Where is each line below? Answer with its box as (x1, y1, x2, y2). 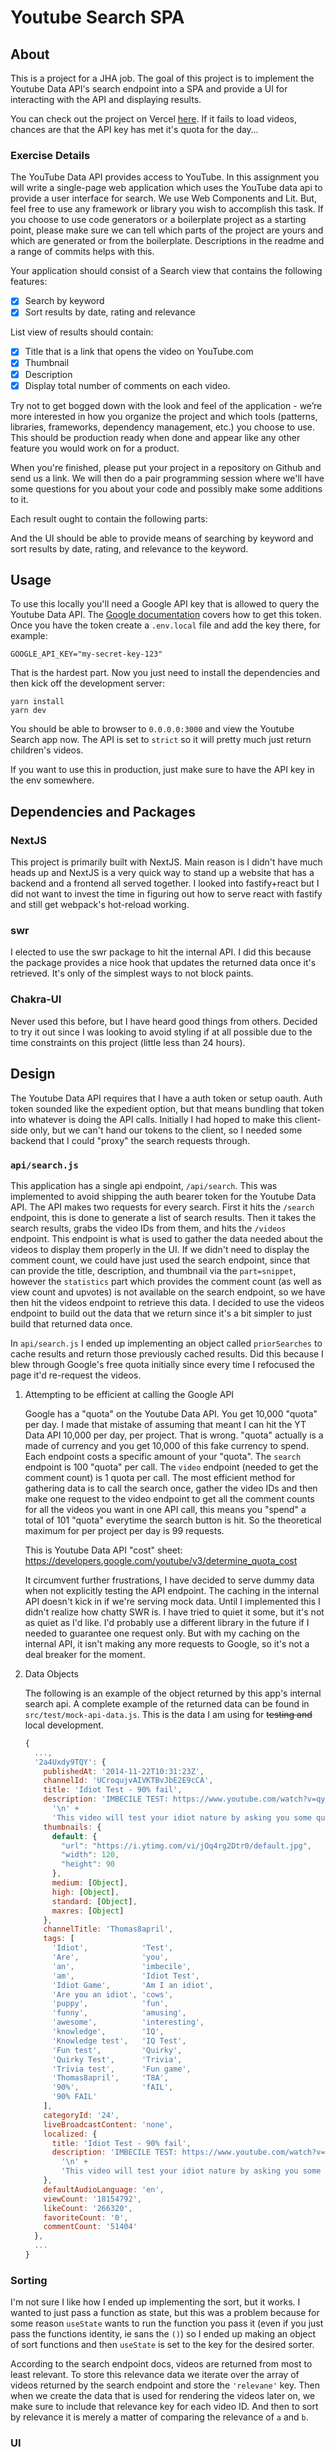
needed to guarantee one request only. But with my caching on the (24, 1627, 301, 1639)
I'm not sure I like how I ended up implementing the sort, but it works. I (10, 2296, 301, 2308)
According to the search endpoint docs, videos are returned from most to (10, 2358, 313, 2370)
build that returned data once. (10, 1317, 133, 1330)
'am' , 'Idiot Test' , (51, 1971, 201, 1981)
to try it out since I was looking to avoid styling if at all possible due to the (10, 1026, 313, 1038)
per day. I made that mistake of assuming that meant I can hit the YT (24, 1418, 307, 1430)
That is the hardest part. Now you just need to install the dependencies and (10, 667, 321, 679)
